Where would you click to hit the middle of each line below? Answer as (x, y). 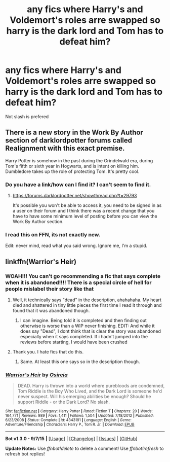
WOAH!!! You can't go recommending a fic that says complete (83, 276)
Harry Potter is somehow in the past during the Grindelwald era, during (79, 160)
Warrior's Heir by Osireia (37, 375)
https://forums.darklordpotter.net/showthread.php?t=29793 (75, 196)
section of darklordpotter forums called (69, 140)
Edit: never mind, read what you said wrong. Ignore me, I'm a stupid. (76, 246)
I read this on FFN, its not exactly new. (53, 234)
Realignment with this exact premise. (65, 148)
